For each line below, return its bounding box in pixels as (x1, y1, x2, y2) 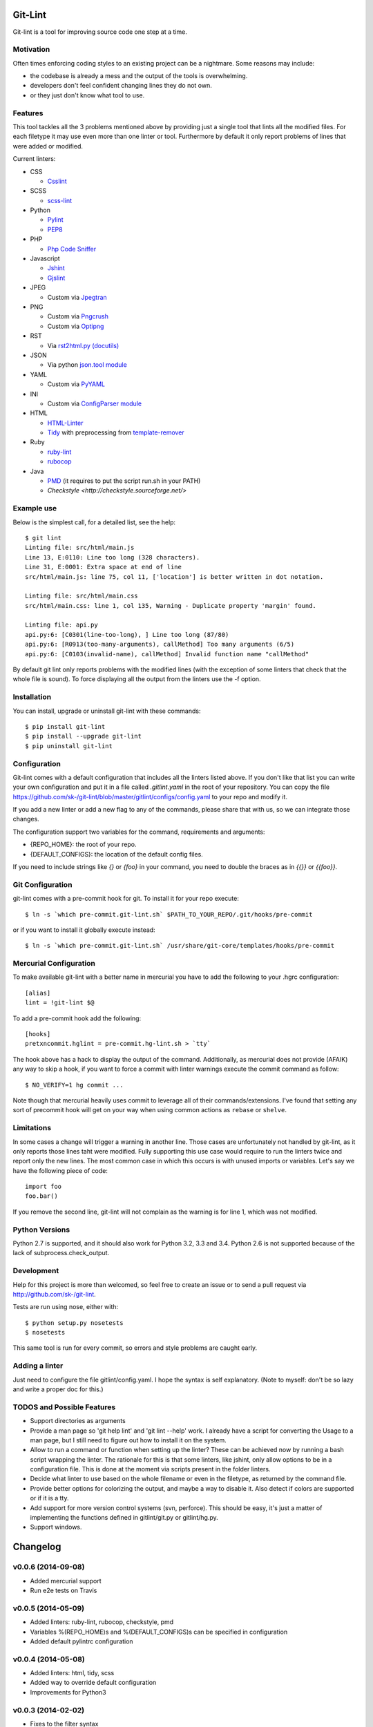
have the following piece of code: (12, 1166, 108, 1174)
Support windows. (30, 1523, 82, 1532)
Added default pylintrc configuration (30, 1637, 134, 1645)
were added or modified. (12, 142, 83, 150)
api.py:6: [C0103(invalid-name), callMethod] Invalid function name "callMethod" (25, 650, 309, 658)
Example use (12, 504, 57, 513)
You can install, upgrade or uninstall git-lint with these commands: (12, 707, 201, 715)
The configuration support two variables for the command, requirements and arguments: (12, 828, 265, 836)
